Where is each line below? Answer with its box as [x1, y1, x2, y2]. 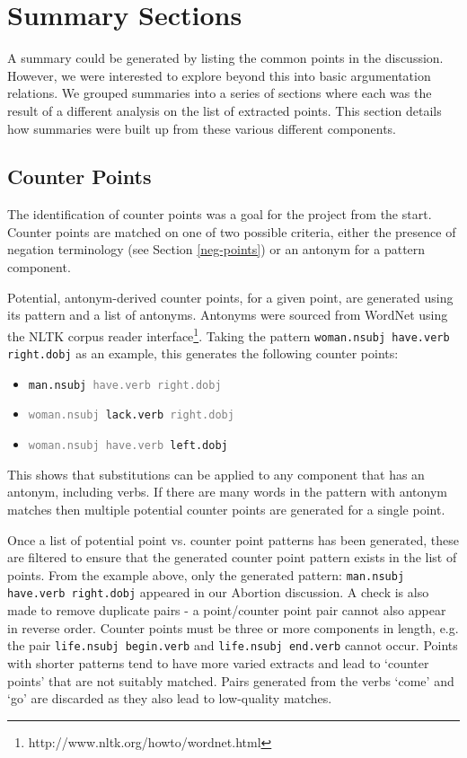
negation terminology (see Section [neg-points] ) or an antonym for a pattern [7, 240, 426, 259]
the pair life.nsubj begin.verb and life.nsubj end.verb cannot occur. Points [7, 636, 458, 655]
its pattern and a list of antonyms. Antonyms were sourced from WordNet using [7, 305, 448, 324]
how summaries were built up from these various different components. [7, 119, 396, 137]
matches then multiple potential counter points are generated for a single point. [7, 499, 445, 518]
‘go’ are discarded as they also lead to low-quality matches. [7, 689, 332, 708]
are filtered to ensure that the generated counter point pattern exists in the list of [7, 548, 457, 567]
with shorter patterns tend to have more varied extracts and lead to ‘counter [7, 653, 429, 672]
